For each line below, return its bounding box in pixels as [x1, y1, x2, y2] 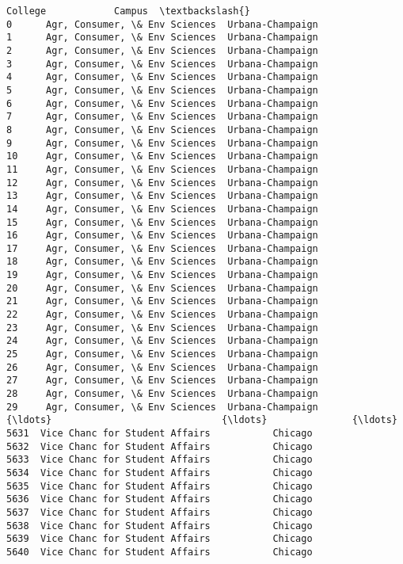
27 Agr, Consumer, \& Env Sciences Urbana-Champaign [6, 375, 318, 387]
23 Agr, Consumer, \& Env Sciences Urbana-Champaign [6, 322, 318, 333]
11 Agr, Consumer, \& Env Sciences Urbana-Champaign [6, 163, 318, 175]
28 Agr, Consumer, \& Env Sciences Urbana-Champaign [6, 388, 318, 400]
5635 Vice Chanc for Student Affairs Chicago [6, 480, 313, 492]
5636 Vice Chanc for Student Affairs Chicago [6, 494, 313, 505]
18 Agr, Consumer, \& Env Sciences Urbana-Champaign [6, 256, 318, 268]
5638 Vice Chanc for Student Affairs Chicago [6, 520, 313, 532]
